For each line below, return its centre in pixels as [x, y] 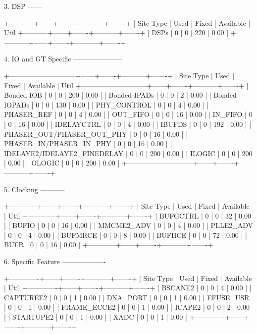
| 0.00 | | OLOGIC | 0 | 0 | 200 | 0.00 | [62, 163]
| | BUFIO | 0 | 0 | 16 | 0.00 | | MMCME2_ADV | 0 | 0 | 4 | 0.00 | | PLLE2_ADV [128, 225]
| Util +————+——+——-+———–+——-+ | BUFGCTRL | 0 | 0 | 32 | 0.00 [128, 215]
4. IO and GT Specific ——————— [63, 59]
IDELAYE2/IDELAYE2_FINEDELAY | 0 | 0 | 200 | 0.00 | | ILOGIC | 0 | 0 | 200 [128, 153]
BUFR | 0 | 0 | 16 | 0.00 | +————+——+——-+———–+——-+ [109, 245]
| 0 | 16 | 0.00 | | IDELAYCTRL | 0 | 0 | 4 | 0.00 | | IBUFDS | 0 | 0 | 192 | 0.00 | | [128, 124]
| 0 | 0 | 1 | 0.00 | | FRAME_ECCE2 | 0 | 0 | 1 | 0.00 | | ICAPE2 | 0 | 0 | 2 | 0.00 [127, 307]
